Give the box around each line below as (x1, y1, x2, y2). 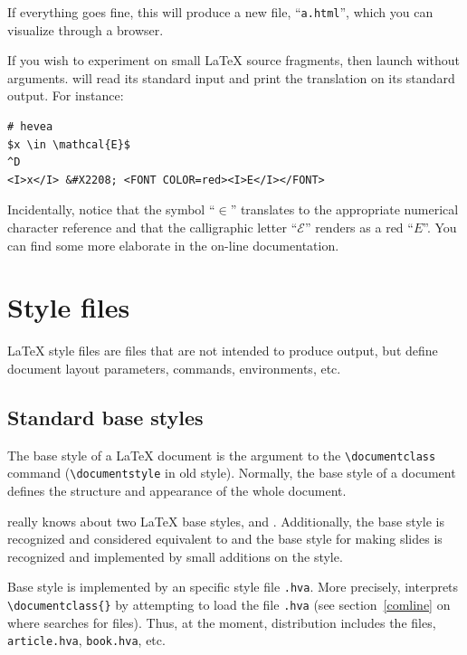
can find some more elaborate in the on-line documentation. (7, 235, 339, 254)
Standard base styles (7, 403, 204, 431)
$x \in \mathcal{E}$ (7, 138, 131, 151)
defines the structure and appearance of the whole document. (7, 481, 347, 500)
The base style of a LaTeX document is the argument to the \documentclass (7, 445, 436, 464)
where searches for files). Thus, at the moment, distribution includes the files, (7, 612, 436, 631)
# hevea (7, 120, 53, 134)
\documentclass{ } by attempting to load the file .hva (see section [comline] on (7, 595, 451, 614)
